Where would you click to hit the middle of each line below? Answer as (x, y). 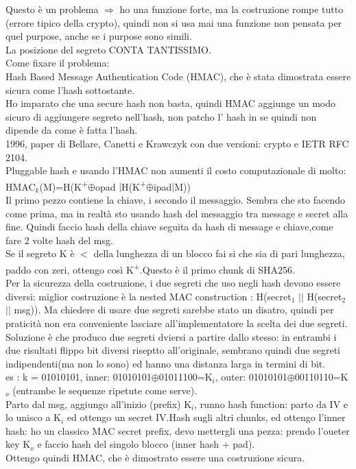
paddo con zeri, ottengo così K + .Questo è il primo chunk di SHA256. (150, 268)
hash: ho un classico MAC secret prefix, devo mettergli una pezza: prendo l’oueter (178, 430)
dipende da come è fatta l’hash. (72, 130)
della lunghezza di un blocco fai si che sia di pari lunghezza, (219, 253)
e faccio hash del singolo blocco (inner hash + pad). (146, 444)
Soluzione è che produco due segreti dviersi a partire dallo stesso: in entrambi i (171, 336)
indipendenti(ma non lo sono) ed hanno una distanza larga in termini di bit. (166, 363)
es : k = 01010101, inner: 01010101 (79, 377)
